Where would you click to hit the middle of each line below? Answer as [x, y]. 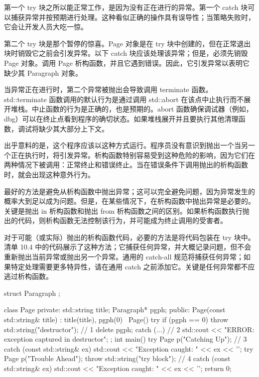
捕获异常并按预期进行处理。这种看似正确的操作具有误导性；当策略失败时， [133, 17]
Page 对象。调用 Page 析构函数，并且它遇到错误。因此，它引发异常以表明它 [127, 63]
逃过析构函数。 [28, 276]
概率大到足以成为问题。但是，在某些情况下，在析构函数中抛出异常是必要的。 [129, 201]
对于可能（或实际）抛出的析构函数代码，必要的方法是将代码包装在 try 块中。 [129, 237]
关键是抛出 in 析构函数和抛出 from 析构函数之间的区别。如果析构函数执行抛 [127, 210]
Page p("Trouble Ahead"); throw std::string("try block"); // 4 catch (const [117, 358]
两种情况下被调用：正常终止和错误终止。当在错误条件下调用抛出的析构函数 [126, 165]
